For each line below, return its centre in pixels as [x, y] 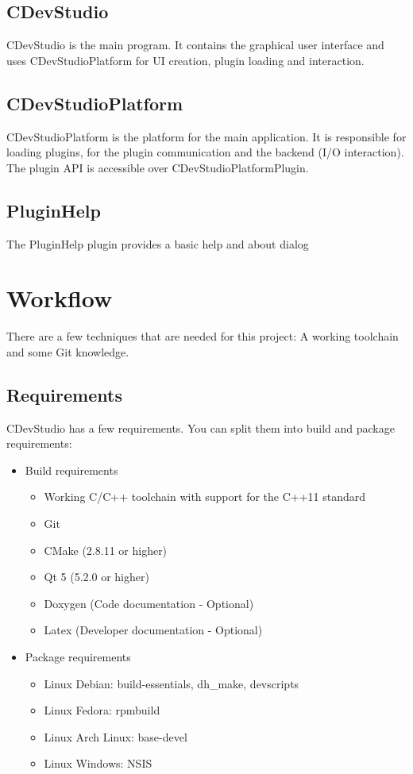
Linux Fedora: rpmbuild [102, 710]
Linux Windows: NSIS [98, 763]
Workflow [60, 298]
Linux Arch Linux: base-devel [116, 736]
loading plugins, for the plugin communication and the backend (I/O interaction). [205, 152]
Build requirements [71, 470]
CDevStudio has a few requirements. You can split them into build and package [201, 427]
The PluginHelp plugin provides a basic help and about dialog [158, 243]
